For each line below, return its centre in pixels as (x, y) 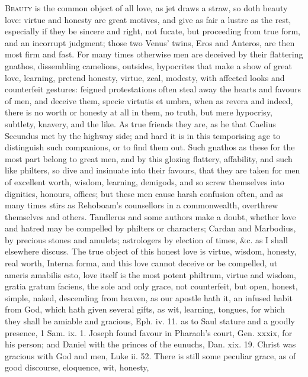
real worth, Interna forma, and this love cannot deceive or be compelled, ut (141, 263)
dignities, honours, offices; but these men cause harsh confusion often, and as (144, 193)
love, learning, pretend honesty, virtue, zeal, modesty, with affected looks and (145, 77)
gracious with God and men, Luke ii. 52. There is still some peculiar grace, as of (150, 355)
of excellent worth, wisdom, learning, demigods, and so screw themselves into (145, 181)
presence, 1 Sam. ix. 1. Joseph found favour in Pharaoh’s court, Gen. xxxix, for (149, 332)
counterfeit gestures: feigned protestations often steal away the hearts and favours (153, 89)
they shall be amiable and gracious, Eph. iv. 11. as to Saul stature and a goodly (150, 321)
